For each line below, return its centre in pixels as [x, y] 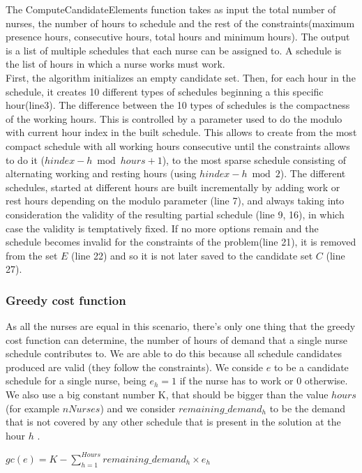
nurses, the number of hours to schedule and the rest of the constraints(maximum [180, 23]
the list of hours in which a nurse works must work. [115, 64]
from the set [32, 255]
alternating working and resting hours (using [101, 173]
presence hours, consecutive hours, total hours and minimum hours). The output [178, 37]
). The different [313, 173]
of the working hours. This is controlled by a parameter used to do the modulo [174, 118]
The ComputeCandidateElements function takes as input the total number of [171, 9]
